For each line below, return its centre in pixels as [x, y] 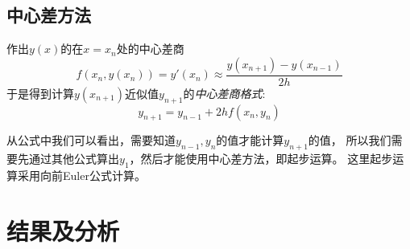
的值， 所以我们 [350, 140]
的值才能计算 [250, 140]
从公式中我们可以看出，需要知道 [91, 140]
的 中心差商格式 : [224, 93]
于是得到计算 [40, 93]
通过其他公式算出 [74, 159]
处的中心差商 [150, 49]
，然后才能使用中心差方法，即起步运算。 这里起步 [261, 159]
